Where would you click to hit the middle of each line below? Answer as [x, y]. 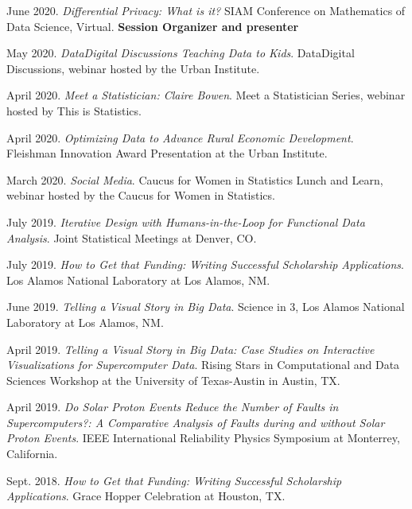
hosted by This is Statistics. [74, 110]
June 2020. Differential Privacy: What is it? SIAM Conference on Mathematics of [206, 10]
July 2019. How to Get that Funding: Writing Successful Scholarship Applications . [205, 264]
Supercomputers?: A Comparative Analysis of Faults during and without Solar [196, 422]
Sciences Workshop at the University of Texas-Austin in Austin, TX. [173, 380]
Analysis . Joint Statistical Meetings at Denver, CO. [132, 237]
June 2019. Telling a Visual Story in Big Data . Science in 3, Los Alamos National [206, 307]
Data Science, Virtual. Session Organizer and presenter [153, 26]
